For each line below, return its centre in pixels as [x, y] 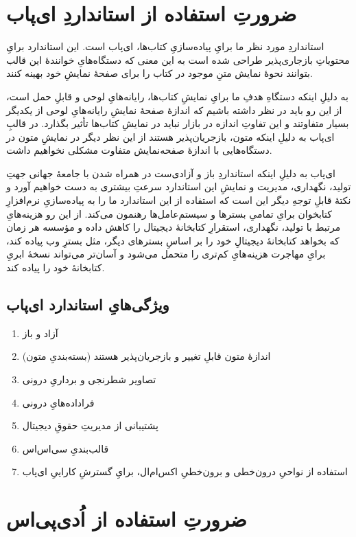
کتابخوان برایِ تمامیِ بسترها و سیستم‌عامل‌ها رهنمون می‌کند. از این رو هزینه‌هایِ [169, 213]
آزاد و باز [40, 333]
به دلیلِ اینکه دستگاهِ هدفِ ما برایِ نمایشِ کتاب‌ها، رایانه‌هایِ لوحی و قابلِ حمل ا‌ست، [177, 96]
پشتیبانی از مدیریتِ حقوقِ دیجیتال [90, 425]
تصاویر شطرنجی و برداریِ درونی [89, 379]
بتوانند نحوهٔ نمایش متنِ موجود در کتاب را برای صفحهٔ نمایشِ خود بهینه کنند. [159, 73]
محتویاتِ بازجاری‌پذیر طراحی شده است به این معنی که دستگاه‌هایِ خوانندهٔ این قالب [178, 59]
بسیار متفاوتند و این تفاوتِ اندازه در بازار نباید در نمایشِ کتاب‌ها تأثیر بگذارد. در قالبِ [178, 123]
